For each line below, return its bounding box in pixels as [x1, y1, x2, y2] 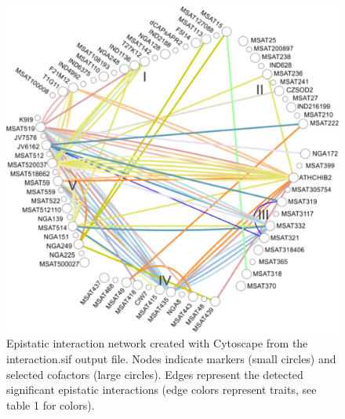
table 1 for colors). [6, 396, 95, 413]
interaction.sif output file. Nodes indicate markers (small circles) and [6, 351, 336, 367]
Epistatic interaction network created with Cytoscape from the [6, 335, 308, 351]
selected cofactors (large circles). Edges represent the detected [6, 366, 303, 382]
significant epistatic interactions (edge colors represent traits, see [6, 381, 317, 398]
